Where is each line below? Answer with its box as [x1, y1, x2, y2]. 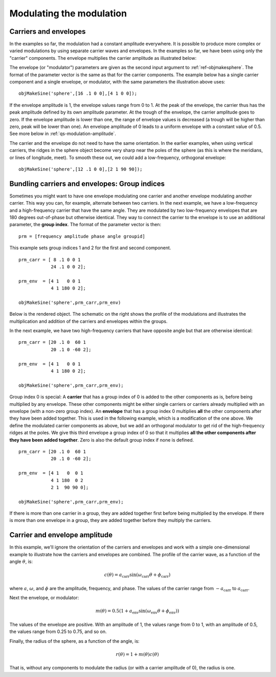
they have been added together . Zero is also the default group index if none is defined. [9, 436, 194, 443]
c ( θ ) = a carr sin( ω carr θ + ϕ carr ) [104, 572, 171, 579]
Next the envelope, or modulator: [9, 595, 79, 601]
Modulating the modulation [9, 8, 127, 19]
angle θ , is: [9, 558, 33, 565]
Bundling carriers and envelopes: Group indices [9, 179, 165, 188]
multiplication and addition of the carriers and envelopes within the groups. [9, 318, 168, 324]
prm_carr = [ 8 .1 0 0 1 [18, 256, 81, 263]
